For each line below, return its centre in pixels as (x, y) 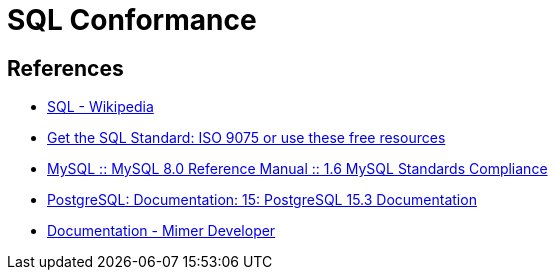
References (65, 68)
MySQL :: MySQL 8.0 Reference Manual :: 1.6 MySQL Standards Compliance (297, 169)
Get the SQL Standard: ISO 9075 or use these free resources (246, 138)
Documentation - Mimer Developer (161, 231)
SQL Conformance (132, 20)
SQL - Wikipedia (100, 107)
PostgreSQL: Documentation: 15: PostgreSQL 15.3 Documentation (262, 200)
